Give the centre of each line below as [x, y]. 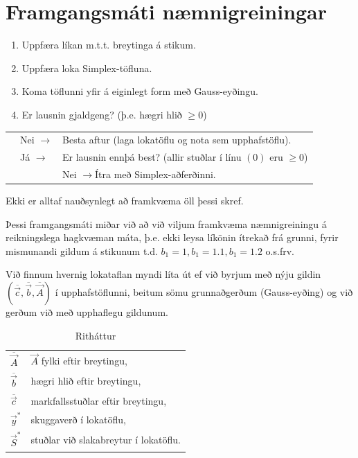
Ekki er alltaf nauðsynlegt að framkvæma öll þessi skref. [125, 201]
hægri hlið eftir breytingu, [86, 381]
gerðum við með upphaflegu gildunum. [87, 312]
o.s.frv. [280, 250]
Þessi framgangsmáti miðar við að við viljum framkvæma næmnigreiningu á [166, 223]
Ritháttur [96, 335]
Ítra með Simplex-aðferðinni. [155, 174]
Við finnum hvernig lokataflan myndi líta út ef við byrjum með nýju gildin [163, 274]
